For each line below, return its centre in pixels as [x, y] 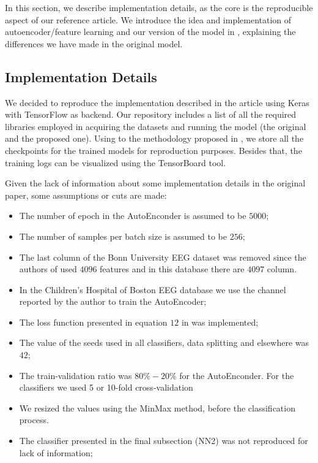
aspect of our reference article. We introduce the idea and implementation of [148, 19]
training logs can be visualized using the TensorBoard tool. [116, 162]
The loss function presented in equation [93, 322]
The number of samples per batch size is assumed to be [123, 236]
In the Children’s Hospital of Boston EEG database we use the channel [153, 289]
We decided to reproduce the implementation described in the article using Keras [157, 102]
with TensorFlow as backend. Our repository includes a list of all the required [151, 114]
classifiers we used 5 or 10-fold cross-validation [106, 387]
